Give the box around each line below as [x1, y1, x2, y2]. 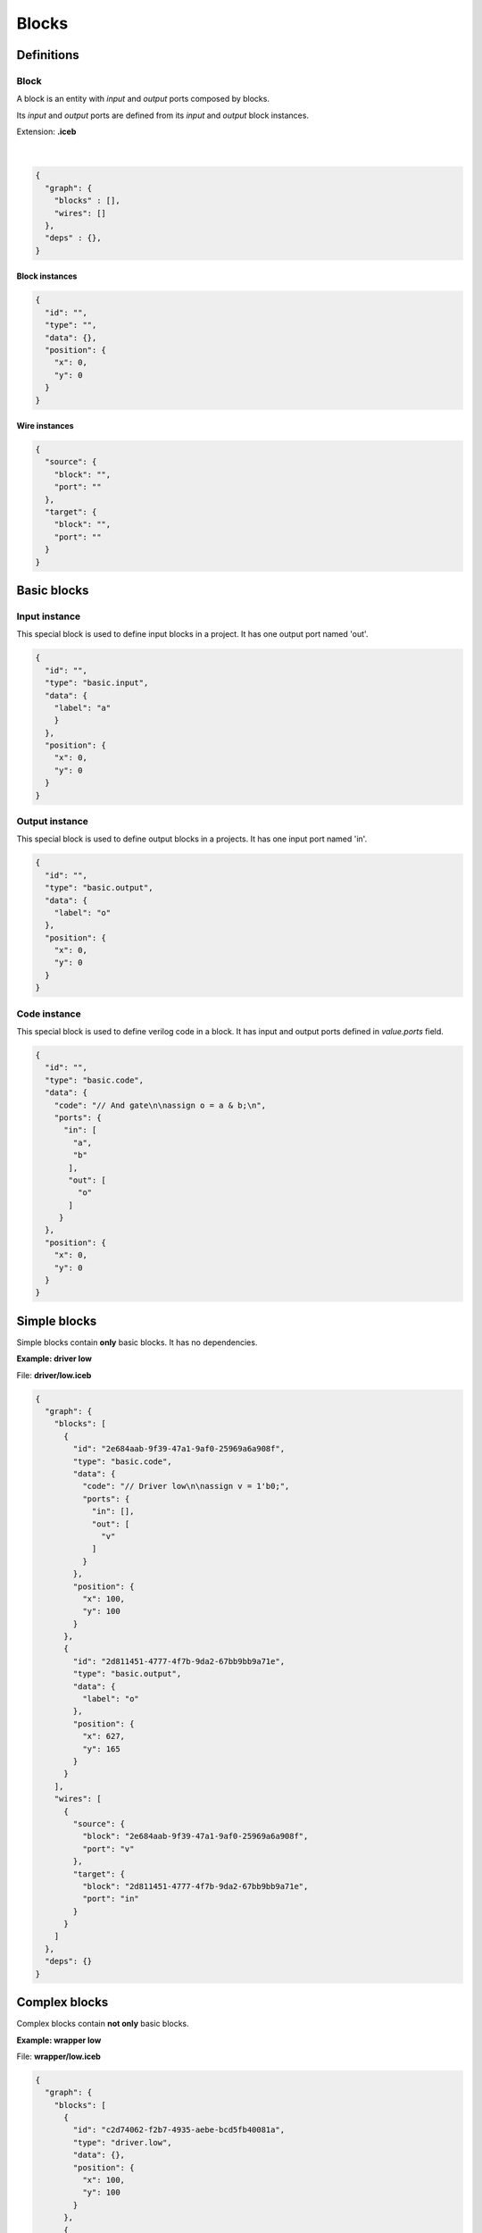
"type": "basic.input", [45, 678, 149, 688]
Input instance [16, 610, 81, 623]
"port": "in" [81, 1894, 140, 1904]
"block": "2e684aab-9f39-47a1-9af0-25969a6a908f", [81, 1831, 309, 1842]
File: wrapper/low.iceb [16, 2051, 102, 2062]
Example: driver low [16, 1353, 93, 1364]
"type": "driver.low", [72, 2137, 173, 2147]
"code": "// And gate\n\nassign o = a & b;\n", [54, 1100, 267, 1110]
